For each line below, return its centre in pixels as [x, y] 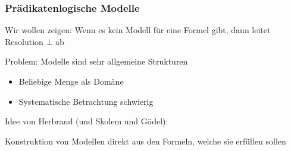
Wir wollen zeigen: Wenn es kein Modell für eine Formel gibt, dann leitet [138, 30]
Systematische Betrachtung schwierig [86, 101]
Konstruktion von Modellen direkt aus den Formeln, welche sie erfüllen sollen [145, 141]
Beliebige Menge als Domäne [71, 81]
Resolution [24, 41]
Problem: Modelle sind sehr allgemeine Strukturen [96, 61]
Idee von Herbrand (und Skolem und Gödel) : [87, 121]
